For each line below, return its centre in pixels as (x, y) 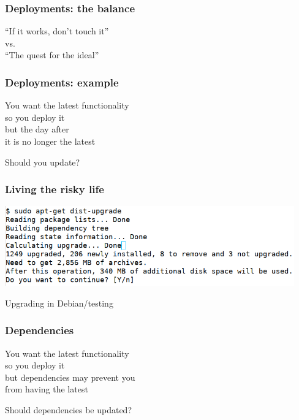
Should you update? (43, 162)
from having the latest (47, 389)
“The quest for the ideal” (52, 55)
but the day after (37, 129)
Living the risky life (55, 189)
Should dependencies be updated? (69, 410)
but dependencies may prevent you (70, 377)
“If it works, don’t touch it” (57, 31)
